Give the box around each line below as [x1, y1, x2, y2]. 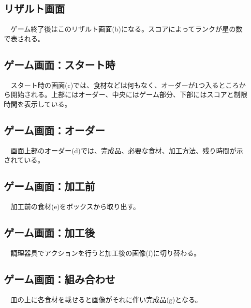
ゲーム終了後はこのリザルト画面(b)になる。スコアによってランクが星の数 [10, 24, 243, 34]
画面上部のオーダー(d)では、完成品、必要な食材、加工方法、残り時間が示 [10, 145, 243, 155]
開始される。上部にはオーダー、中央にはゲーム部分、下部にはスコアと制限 [10, 89, 248, 99]
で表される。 [4, 33, 44, 43]
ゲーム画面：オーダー [4, 122, 105, 137]
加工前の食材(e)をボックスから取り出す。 [10, 201, 140, 211]
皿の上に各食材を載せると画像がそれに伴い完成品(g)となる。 [10, 294, 202, 304]
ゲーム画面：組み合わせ [4, 271, 116, 286]
